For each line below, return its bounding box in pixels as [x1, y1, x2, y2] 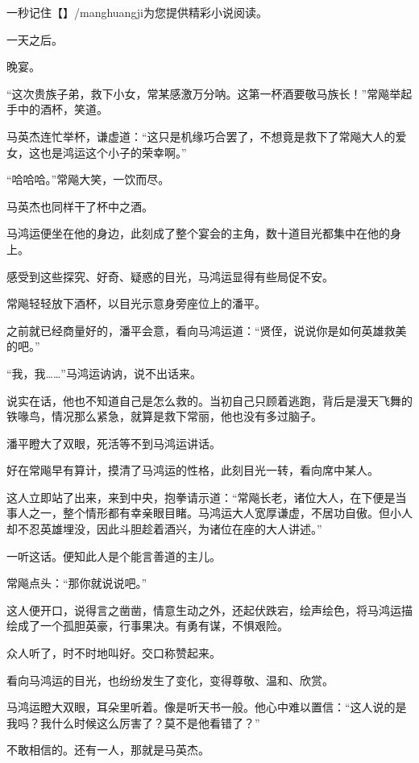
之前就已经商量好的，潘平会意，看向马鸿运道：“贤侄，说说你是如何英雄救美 [6, 321, 407, 338]
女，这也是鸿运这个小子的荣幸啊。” [6, 143, 187, 160]
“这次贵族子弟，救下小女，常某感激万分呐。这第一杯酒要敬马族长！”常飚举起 [6, 85, 413, 102]
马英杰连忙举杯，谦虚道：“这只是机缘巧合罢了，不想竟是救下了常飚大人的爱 [6, 127, 407, 144]
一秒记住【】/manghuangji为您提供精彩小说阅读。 [6, 4, 268, 20]
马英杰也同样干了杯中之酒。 [6, 197, 153, 214]
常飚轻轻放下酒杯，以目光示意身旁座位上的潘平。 [6, 295, 266, 312]
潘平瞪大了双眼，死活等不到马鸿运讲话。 [6, 434, 221, 451]
